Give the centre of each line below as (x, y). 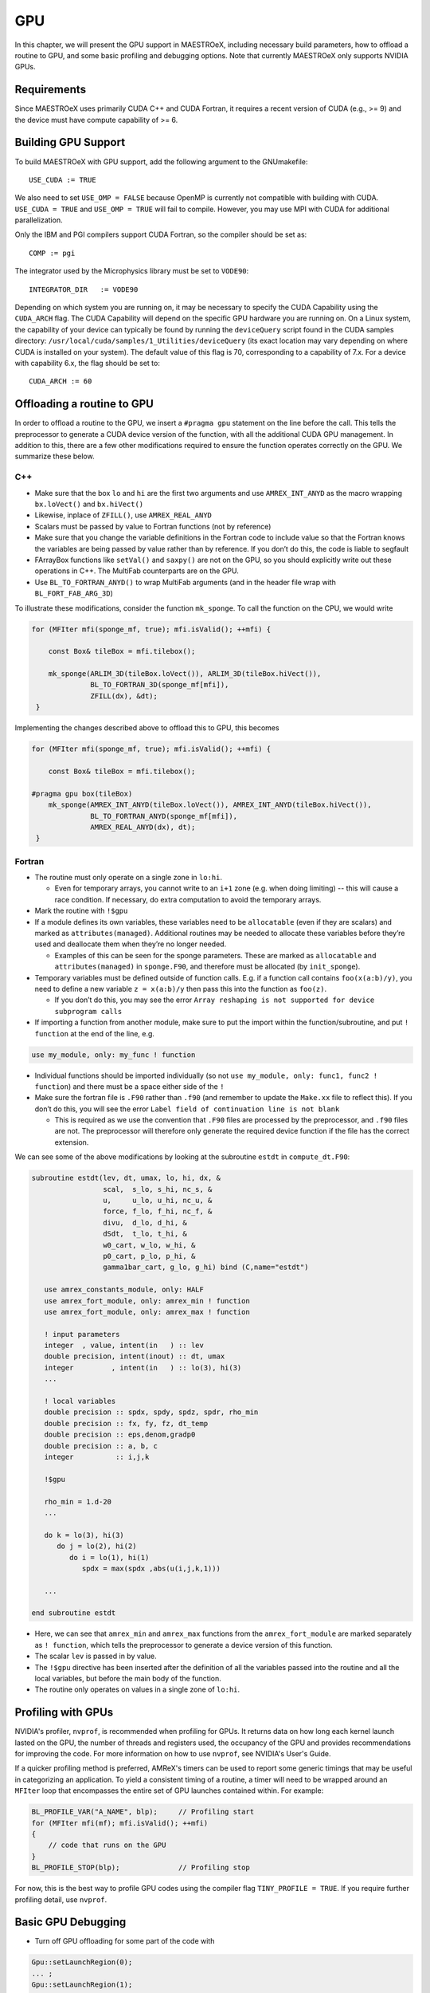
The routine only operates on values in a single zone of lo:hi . (137, 1689)
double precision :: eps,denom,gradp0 (120, 1435)
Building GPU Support (70, 142)
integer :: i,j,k (97, 1456)
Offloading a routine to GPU (84, 404)
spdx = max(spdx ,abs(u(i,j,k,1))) (151, 1568)
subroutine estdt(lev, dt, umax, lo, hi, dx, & (126, 1178)
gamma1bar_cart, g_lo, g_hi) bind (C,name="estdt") (205, 1267)
